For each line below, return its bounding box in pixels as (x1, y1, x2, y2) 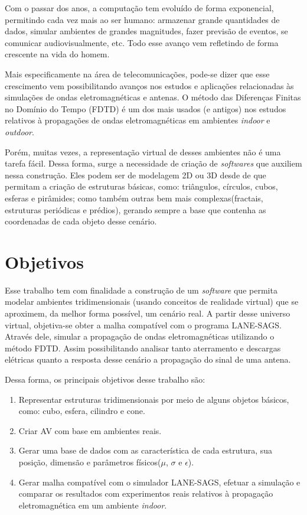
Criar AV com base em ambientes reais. (18, 424, 162, 436)
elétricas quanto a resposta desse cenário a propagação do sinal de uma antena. (5, 353, 291, 366)
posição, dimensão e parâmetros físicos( (18, 455, 161, 468)
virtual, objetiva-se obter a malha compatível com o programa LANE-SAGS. (5, 318, 282, 331)
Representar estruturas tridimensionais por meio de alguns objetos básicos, (18, 393, 289, 405)
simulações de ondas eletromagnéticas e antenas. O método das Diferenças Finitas (5, 91, 301, 103)
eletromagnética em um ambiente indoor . (18, 498, 167, 511)
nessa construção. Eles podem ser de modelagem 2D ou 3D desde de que (5, 168, 266, 181)
